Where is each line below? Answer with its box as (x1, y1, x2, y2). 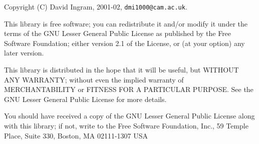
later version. (4, 47, 44, 58)
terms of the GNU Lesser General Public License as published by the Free (4, 28, 231, 38)
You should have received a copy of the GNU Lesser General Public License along (4, 110, 255, 121)
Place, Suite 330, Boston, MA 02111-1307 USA (4, 130, 148, 140)
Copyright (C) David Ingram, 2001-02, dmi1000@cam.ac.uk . (4, 1, 187, 11)
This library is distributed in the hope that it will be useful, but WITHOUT (4, 64, 239, 75)
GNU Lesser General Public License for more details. (4, 93, 167, 104)
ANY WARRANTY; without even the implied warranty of (4, 74, 184, 84)
